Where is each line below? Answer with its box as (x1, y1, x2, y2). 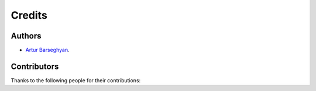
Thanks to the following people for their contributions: (11, 76, 141, 84)
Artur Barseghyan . (25, 47, 70, 54)
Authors (11, 31, 42, 41)
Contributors (11, 61, 59, 71)
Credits (11, 9, 48, 22)
